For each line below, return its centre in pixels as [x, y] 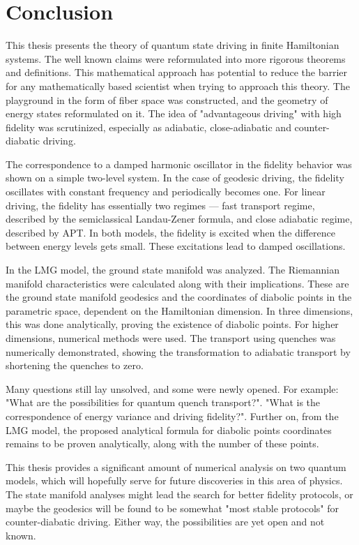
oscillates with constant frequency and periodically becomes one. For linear [166, 192]
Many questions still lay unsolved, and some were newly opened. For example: [172, 388]
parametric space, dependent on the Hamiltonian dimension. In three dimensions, [179, 310]
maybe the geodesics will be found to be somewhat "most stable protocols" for [173, 508]
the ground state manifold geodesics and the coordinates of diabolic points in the [179, 297]
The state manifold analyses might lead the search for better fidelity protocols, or [179, 494]
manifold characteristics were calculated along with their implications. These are [177, 283]
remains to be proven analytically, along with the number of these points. [162, 443]
